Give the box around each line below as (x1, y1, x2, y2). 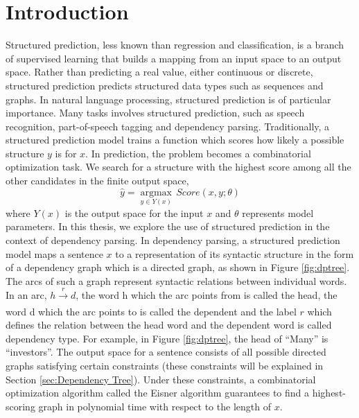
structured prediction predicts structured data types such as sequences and (6, 78, 324, 92)
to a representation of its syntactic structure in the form (115, 246, 354, 261)
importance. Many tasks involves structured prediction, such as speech (6, 105, 305, 120)
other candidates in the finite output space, (6, 173, 189, 188)
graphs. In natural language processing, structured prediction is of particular (6, 92, 331, 106)
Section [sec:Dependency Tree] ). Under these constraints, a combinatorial (6, 372, 316, 386)
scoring (6, 399, 35, 413)
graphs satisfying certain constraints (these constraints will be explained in (6, 358, 324, 372)
